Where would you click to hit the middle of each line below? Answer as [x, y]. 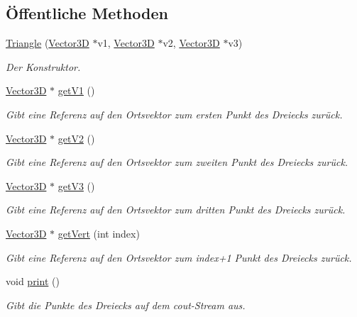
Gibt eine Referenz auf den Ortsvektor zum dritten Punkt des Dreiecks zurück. [176, 210]
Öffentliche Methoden [87, 13]
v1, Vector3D [126, 43]
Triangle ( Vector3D [48, 43]
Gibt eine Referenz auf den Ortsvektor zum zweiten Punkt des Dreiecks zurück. [177, 162]
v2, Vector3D [191, 43]
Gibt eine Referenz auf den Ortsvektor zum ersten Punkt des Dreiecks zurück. [174, 114]
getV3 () [76, 185]
